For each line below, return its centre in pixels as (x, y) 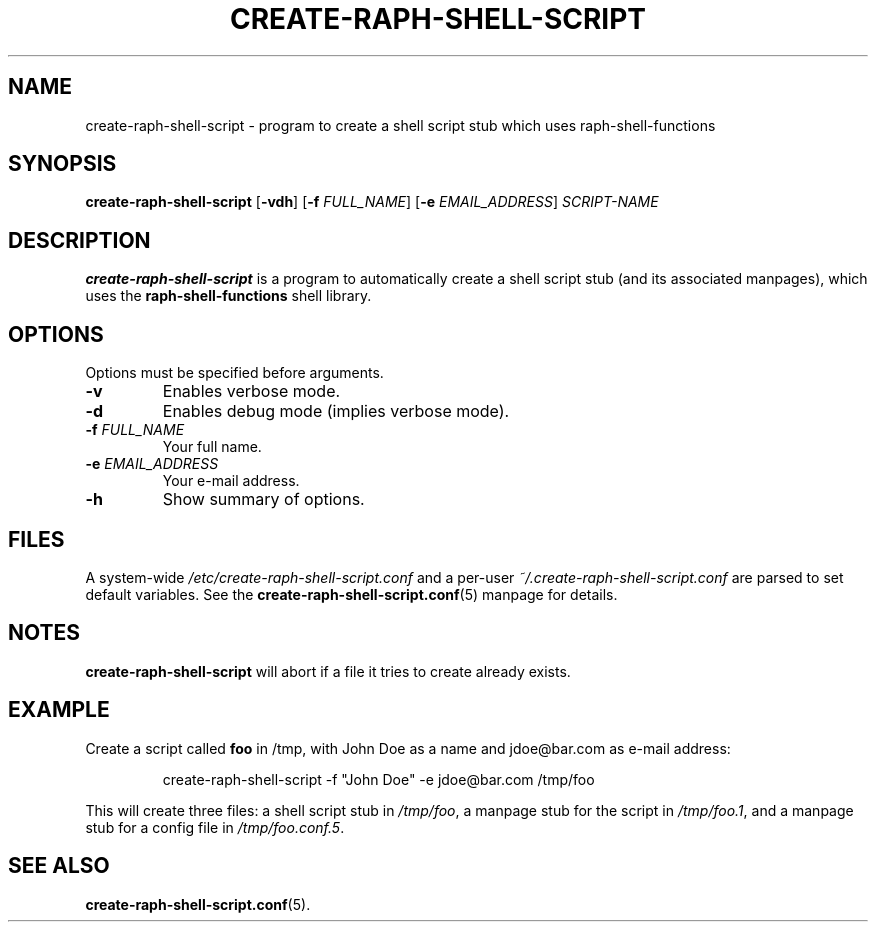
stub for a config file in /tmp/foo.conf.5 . (215, 827)
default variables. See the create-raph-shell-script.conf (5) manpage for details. (351, 594)
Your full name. (212, 447)
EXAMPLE (59, 710)
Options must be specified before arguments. (234, 373)
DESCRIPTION (79, 240)
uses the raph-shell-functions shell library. (228, 296)
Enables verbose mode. (251, 391)
